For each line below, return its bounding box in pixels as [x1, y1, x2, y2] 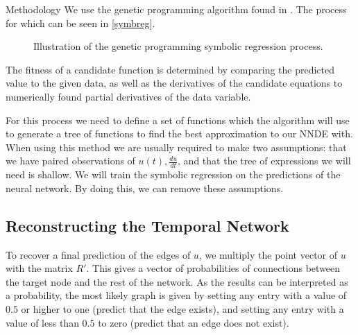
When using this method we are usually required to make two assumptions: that [6, 139, 347, 154]
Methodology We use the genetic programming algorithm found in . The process [6, 2, 347, 16]
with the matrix [6, 261, 73, 275]
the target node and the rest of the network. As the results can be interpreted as [6, 274, 348, 289]
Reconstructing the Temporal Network [6, 214, 289, 236]
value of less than [6, 315, 79, 329]
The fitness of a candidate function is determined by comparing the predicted [6, 62, 335, 76]
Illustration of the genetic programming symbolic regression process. [33, 39, 323, 53]
